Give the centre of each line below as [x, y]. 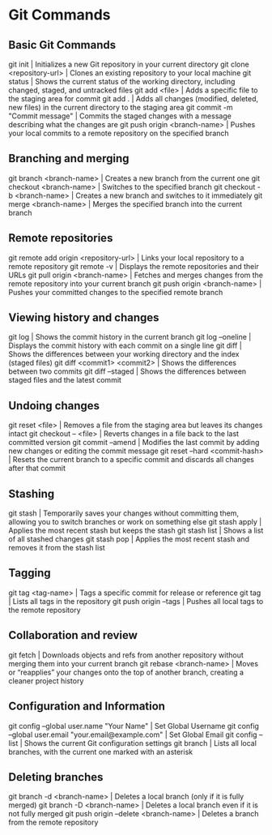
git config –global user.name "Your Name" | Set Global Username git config [134, 726]
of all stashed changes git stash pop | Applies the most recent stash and [129, 539]
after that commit [37, 469]
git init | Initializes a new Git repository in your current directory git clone [129, 64]
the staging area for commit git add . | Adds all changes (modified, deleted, [134, 98]
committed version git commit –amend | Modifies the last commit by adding [134, 443]
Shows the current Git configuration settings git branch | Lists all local [140, 743]
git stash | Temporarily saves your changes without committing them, [124, 513]
